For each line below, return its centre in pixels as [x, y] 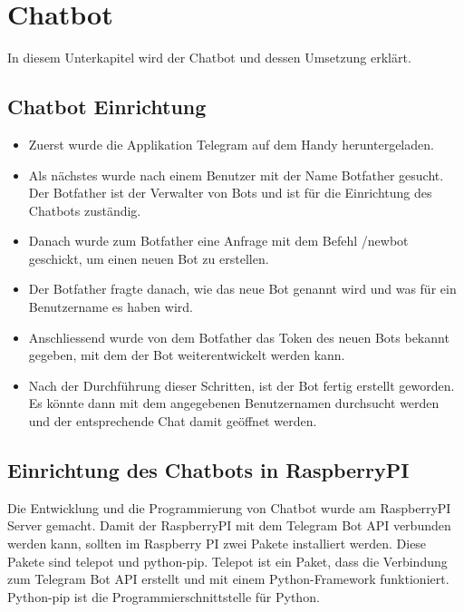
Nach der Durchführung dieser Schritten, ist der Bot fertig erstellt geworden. [242, 385]
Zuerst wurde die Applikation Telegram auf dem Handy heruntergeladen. [231, 144]
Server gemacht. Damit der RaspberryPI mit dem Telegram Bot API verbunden [229, 525]
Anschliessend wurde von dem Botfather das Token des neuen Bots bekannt [239, 337]
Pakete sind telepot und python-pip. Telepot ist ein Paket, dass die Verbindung [227, 561]
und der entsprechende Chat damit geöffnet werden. [173, 421]
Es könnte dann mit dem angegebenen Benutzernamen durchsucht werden [234, 403]
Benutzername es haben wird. [111, 307]
